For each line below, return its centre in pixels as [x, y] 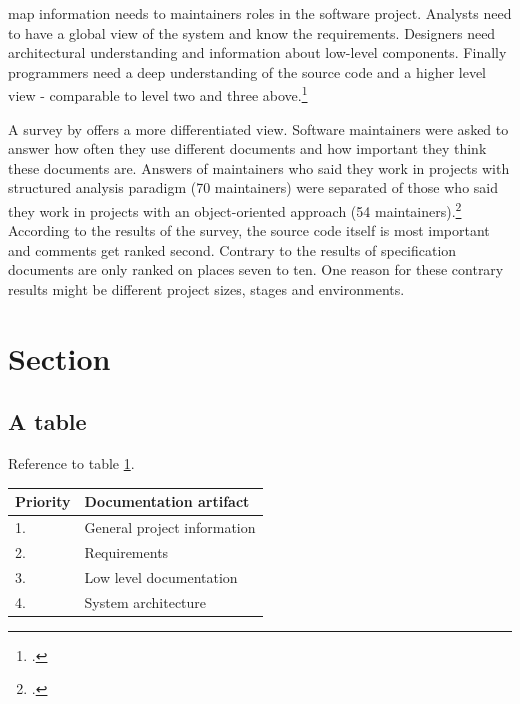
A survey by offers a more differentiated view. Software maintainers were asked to [258, 128]
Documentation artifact [167, 501]
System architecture [145, 601]
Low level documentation [161, 576]
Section [59, 357]
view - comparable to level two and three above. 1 [158, 94]
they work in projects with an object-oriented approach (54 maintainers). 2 [235, 209]
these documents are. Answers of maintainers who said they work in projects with [259, 167]
